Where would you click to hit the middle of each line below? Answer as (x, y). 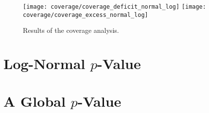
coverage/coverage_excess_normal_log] (86, 15)
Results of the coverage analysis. (71, 30)
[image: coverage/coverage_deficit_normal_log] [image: (114, 7)
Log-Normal (44, 64)
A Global (35, 101)
